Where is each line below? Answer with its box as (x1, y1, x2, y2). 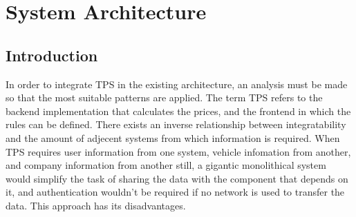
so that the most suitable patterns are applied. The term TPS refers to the (6, 90, 323, 105)
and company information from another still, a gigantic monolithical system (6, 158, 326, 172)
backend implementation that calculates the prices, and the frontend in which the (6, 103, 351, 118)
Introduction (6, 44, 98, 65)
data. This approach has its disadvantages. (6, 198, 186, 212)
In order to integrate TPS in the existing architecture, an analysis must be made (6, 76, 348, 91)
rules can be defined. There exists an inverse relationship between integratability (6, 117, 346, 132)
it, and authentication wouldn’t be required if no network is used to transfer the (6, 185, 345, 199)
